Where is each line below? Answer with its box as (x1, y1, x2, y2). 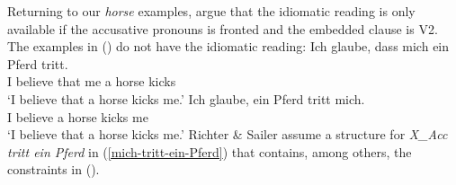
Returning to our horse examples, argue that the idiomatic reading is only (7, 2, 416, 20)
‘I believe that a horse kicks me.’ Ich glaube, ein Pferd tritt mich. (7, 89, 365, 108)
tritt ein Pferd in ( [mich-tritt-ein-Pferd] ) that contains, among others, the (7, 142, 412, 161)
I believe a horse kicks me (7, 107, 148, 126)
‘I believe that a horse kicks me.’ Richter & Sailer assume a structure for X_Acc (7, 125, 448, 144)
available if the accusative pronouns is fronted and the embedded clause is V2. (7, 19, 438, 38)
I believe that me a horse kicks (7, 72, 176, 91)
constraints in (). (7, 160, 100, 179)
